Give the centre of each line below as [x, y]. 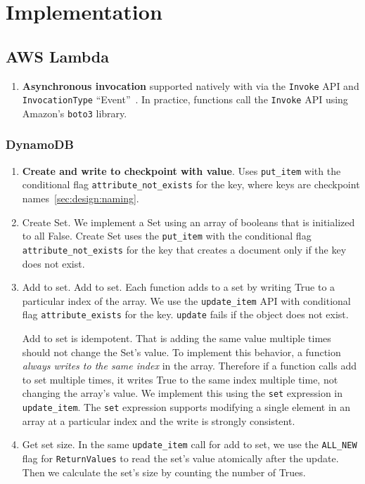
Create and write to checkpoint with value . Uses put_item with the [181, 170]
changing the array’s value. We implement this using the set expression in [182, 393]
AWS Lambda [57, 56]
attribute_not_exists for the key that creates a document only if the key [184, 249]
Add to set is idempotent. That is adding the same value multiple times [177, 338]
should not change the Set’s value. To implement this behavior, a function [181, 352]
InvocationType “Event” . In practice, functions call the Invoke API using [185, 99]
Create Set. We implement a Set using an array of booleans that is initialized [188, 222]
